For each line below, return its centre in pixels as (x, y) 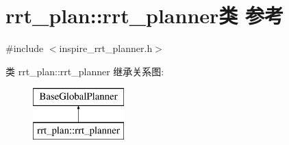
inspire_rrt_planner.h (106, 48)
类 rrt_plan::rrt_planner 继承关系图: (85, 71)
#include (25, 48)
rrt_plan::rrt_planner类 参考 (145, 15)
